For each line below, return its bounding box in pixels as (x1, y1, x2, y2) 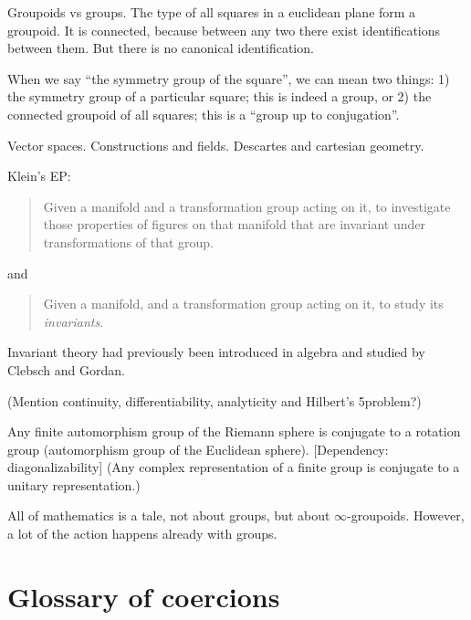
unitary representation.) (7, 475, 141, 494)
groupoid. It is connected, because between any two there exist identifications (7, 20, 441, 39)
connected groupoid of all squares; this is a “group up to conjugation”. (7, 104, 400, 123)
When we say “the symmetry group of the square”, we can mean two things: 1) (7, 68, 450, 88)
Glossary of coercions (7, 577, 280, 615)
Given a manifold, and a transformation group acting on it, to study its (43, 294, 444, 313)
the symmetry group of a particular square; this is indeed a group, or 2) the (7, 87, 432, 106)
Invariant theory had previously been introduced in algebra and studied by (7, 342, 425, 362)
